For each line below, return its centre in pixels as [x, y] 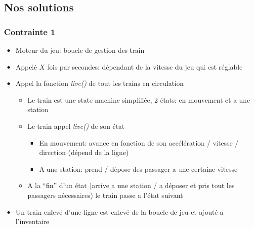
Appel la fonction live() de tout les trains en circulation [100, 83]
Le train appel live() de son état [76, 126]
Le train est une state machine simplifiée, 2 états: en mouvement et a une [139, 99]
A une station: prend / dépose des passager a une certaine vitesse [138, 169]
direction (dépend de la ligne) [84, 152]
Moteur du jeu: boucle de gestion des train [80, 50]
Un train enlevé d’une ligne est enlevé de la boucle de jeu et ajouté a [120, 211]
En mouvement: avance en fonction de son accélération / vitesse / [139, 142]
